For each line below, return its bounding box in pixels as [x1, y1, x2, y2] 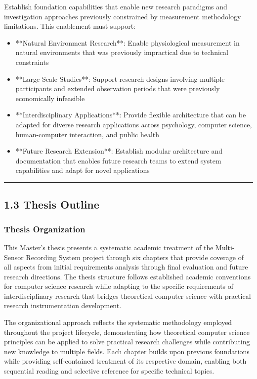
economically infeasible [15, 93, 85, 103]
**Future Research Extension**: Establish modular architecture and [15, 146, 223, 156]
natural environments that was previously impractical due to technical [15, 47, 228, 57]
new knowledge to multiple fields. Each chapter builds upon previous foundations [4, 346, 250, 356]
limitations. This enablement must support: [4, 21, 135, 31]
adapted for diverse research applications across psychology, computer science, [15, 119, 252, 129]
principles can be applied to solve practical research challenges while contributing [4, 336, 250, 347]
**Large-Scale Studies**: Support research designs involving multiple [15, 73, 225, 84]
